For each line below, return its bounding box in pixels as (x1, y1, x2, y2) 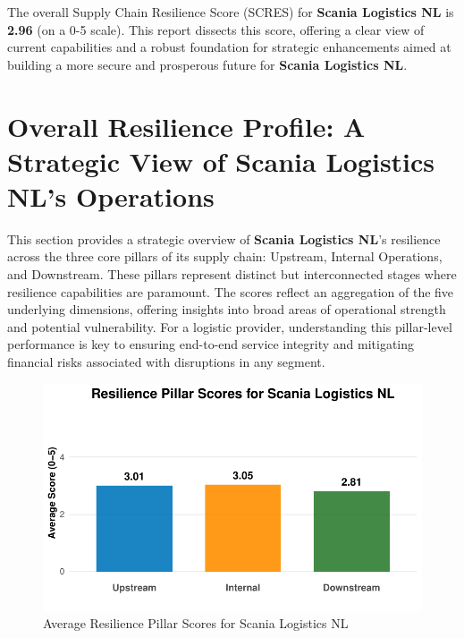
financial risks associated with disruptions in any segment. (7, 353, 325, 371)
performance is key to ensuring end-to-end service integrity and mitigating (7, 335, 415, 353)
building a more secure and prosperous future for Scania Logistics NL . (7, 55, 408, 73)
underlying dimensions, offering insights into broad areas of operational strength (7, 300, 446, 319)
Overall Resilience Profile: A (7, 107, 366, 144)
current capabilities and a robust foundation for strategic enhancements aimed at (7, 38, 451, 56)
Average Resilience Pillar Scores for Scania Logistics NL (43, 614, 349, 633)
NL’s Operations (7, 177, 215, 214)
